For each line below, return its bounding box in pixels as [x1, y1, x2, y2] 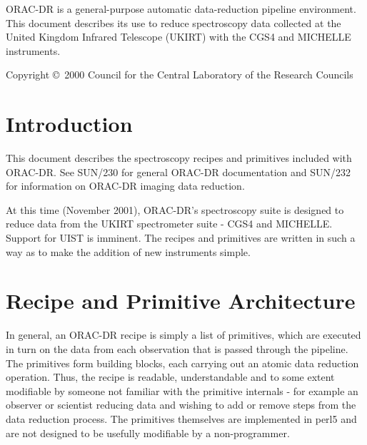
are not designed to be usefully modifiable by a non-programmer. [6, 425, 290, 440]
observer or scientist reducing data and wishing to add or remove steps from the [6, 397, 356, 412]
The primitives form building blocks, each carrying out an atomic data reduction [6, 355, 359, 370]
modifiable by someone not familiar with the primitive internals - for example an [6, 383, 358, 398]
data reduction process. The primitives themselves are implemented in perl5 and [6, 411, 357, 426]
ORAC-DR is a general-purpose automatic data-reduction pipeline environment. [6, 1, 356, 16]
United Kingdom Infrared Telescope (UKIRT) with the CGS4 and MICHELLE [6, 29, 351, 44]
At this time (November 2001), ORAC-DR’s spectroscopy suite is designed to [6, 202, 344, 217]
